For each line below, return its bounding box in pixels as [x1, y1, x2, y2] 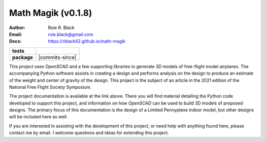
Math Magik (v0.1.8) [9, 7, 92, 18]
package [12, 54, 33, 61]
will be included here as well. [9, 114, 68, 120]
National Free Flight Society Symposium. [9, 84, 92, 90]
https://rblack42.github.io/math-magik [48, 38, 126, 44]
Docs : [9, 38, 22, 44]
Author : [9, 25, 26, 31]
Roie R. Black [48, 25, 75, 31]
